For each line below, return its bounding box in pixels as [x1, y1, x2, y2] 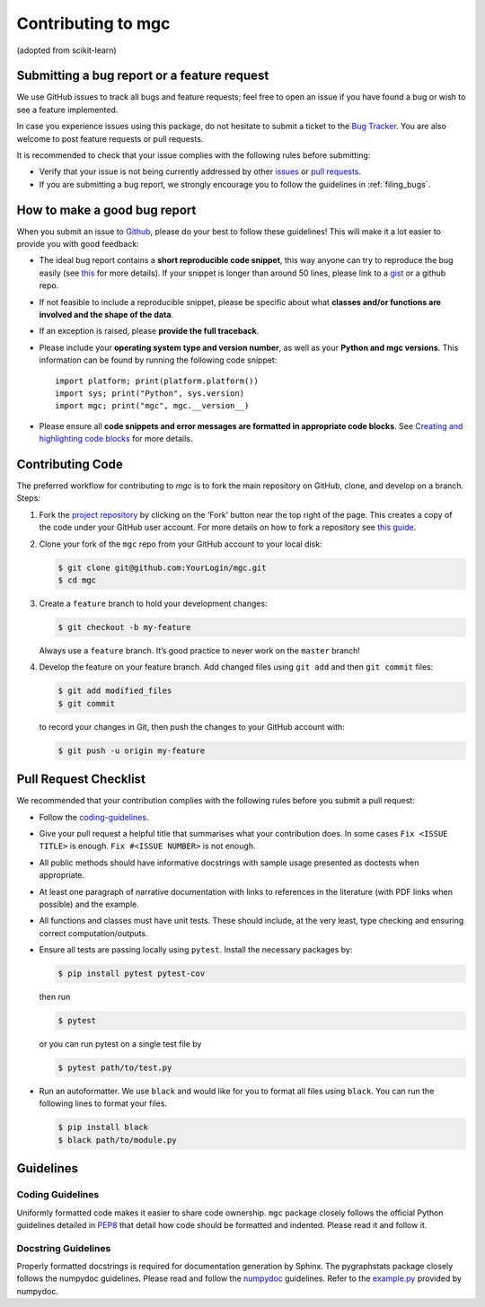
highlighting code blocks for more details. [39, 434, 193, 444]
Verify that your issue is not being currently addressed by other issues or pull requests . [39, 166, 362, 177]
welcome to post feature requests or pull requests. [16, 133, 204, 144]
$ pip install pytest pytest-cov [57, 969, 206, 978]
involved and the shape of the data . [39, 310, 174, 320]
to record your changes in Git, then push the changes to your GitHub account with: [39, 721, 345, 732]
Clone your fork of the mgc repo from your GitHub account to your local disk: [39, 539, 322, 549]
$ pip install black [57, 1122, 148, 1133]
